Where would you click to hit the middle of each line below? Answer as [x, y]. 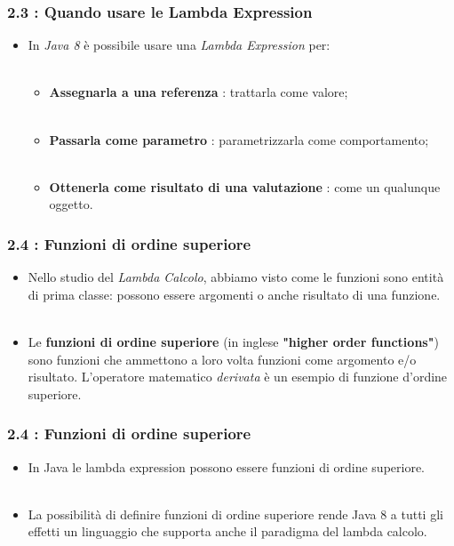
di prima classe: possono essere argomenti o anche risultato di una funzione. [234, 294]
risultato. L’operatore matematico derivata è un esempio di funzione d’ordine [238, 377]
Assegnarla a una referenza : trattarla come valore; [199, 92]
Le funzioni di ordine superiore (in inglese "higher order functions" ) [233, 341]
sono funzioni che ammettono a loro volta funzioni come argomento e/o [222, 359]
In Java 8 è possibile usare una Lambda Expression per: [179, 45]
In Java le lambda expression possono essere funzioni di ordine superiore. [227, 466]
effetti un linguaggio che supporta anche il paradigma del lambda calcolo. [227, 531]
